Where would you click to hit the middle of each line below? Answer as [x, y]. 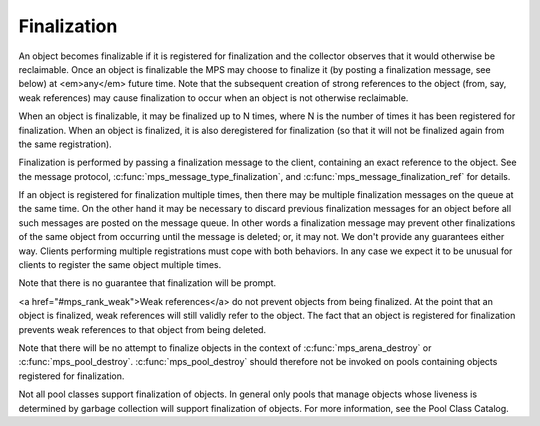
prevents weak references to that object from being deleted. [142, 329]
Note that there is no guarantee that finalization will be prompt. [147, 283]
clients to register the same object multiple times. [120, 265]
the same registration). [65, 144]
